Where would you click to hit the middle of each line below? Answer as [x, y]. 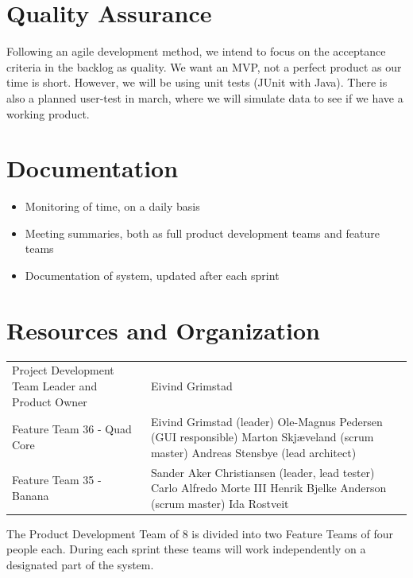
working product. [48, 113]
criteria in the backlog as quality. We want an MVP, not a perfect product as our [204, 66]
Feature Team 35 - [57, 480]
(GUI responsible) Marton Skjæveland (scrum [262, 437]
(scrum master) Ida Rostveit [220, 503]
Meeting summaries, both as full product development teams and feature [202, 233]
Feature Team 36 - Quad [72, 429]
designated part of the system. [80, 564]
